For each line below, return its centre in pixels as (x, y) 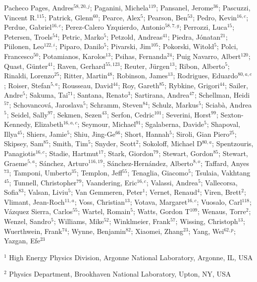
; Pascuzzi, (234, 7)
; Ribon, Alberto (200, 66)
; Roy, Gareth (139, 85)
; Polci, (227, 46)
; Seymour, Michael (107, 124)
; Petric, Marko (81, 36)
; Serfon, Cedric (131, 114)
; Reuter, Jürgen (145, 66)
